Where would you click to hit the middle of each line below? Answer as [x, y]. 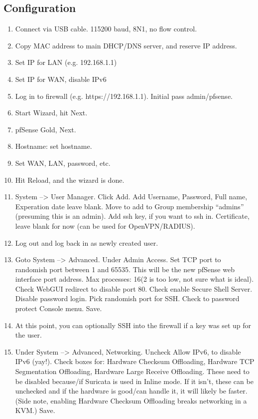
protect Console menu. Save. [59, 308]
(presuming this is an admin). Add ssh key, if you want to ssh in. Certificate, [132, 216]
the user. [28, 335]
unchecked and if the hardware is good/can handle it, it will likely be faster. [131, 391]
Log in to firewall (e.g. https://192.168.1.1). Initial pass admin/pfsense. [124, 96]
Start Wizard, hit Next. [51, 113]
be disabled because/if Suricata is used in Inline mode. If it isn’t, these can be [134, 381]
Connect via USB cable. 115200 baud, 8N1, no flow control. [106, 29]
